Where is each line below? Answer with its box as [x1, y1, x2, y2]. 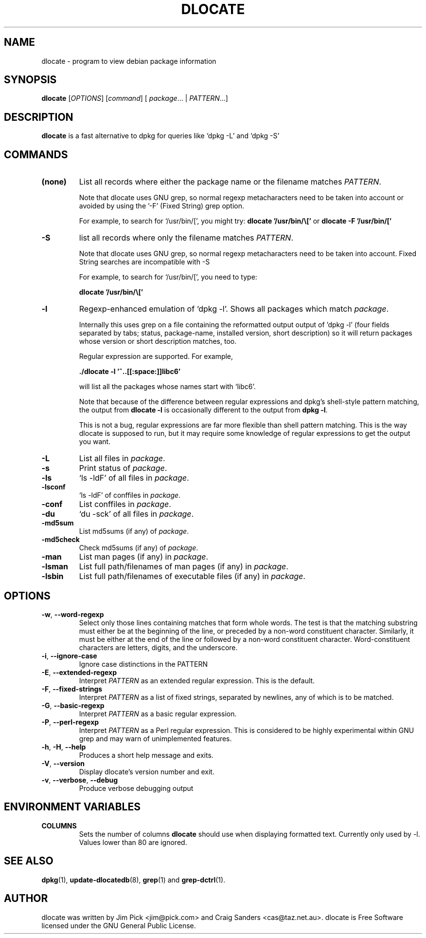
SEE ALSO [4, 855, 53, 867]
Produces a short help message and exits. [79, 750, 213, 759]
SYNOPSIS [4, 74, 57, 86]
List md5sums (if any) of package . [79, 527, 189, 536]
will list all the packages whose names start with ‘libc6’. [79, 382, 256, 391]
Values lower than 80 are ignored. [79, 838, 187, 846]
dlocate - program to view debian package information [41, 56, 216, 65]
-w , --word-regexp [41, 610, 104, 619]
